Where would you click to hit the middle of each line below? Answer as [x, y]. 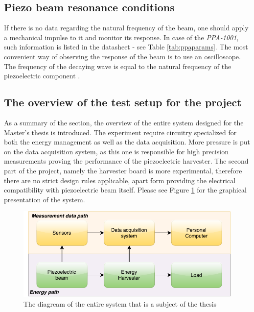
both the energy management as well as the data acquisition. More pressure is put [127, 142]
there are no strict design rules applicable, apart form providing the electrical [120, 180]
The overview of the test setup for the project [123, 102]
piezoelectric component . [42, 76]
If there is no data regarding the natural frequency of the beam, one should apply [126, 28]
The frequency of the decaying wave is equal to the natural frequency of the [118, 66]
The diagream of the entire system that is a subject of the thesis [120, 303]
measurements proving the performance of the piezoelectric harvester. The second [126, 161]
